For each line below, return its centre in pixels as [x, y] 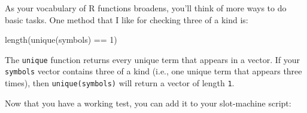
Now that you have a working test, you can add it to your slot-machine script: [148, 103]
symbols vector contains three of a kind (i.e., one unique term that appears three [153, 71]
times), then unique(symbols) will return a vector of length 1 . [120, 83]
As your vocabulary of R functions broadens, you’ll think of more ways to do [146, 8]
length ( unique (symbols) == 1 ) [61, 40]
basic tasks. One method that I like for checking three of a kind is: [127, 19]
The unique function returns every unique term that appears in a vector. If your [152, 59]
